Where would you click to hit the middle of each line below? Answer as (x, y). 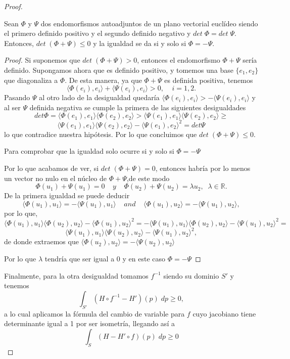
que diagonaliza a (31, 80)
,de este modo (148, 178)
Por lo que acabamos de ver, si (52, 168)
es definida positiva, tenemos (209, 80)
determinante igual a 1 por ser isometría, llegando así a (89, 323)
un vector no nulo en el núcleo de (56, 178)
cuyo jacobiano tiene (224, 313)
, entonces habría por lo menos (203, 168)
